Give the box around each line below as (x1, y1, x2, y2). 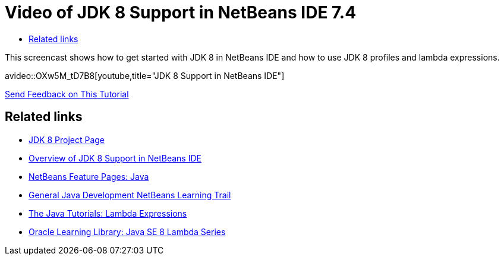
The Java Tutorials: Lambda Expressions (29, 208, 187, 218)
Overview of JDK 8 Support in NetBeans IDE (29, 153, 201, 163)
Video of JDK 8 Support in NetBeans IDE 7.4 (5, 2, 357, 23)
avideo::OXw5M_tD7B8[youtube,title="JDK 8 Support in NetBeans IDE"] (5, 70, 285, 81)
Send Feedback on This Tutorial (5, 88, 129, 99)
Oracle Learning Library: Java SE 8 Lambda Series (29, 226, 226, 237)
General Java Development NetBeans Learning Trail (29, 189, 231, 200)
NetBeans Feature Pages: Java (29, 171, 149, 182)
